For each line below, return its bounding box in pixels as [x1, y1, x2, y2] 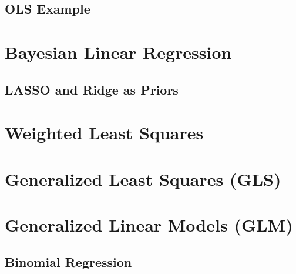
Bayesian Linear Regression [5, 39, 232, 64]
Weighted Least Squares [5, 121, 204, 145]
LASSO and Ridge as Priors [5, 80, 179, 98]
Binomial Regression [5, 253, 132, 271]
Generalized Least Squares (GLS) [5, 166, 281, 191]
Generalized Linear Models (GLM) [5, 212, 293, 236]
